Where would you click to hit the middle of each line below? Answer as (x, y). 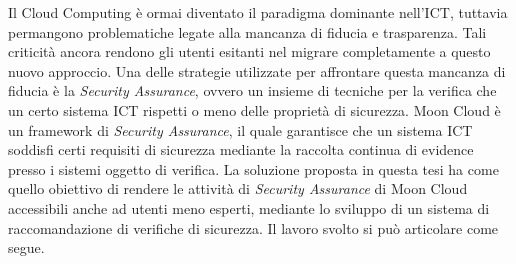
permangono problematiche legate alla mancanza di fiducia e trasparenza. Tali (247, 31)
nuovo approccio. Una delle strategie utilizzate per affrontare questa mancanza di (257, 70)
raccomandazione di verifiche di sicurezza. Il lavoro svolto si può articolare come (253, 227)
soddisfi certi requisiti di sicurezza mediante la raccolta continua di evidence (241, 149)
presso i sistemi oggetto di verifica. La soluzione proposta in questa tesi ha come (253, 168)
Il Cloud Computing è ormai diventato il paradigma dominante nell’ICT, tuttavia (258, 12)
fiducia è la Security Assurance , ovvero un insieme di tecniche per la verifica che (252, 90)
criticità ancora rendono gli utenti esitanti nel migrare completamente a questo (249, 51)
